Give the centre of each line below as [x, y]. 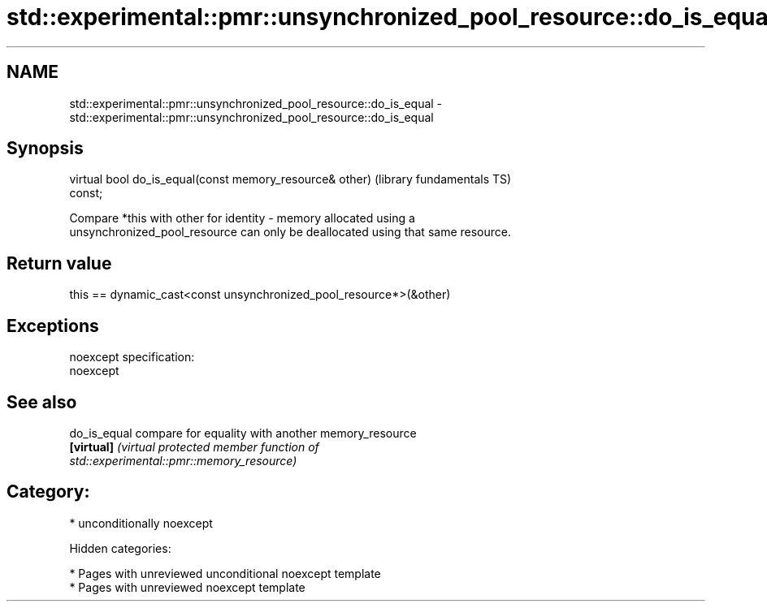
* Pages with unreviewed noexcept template [187, 587]
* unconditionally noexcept [141, 523]
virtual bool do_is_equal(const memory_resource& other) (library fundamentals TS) [290, 179]
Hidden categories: [120, 548]
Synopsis [45, 149]
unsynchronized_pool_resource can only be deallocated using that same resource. [290, 232]
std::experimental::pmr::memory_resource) [183, 460]
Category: [48, 492]
